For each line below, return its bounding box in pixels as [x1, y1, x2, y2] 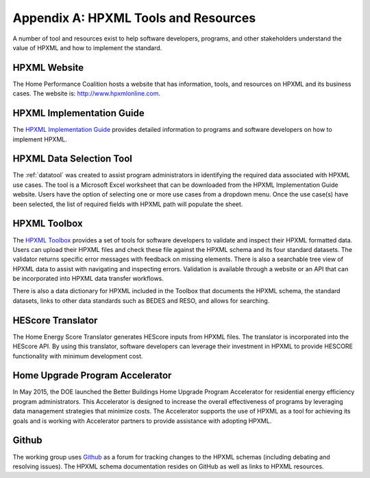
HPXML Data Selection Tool [12, 153, 133, 165]
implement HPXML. [12, 135, 68, 144]
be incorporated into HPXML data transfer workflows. [12, 275, 164, 283]
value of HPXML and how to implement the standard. [12, 43, 162, 52]
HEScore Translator [12, 315, 98, 326]
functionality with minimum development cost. [12, 352, 143, 360]
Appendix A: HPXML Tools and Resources [12, 10, 256, 25]
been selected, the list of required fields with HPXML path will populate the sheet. [12, 200, 243, 208]
